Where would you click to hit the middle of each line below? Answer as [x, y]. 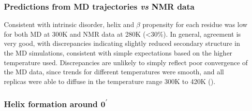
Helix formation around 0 [55, 104]
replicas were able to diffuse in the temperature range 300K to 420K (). [110, 81]
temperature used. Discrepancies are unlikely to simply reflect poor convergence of [126, 62]
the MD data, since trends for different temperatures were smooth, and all [114, 72]
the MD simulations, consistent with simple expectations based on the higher [118, 53]
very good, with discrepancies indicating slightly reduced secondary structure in [122, 43]
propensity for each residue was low [195, 24]
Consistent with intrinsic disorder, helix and [69, 24]
